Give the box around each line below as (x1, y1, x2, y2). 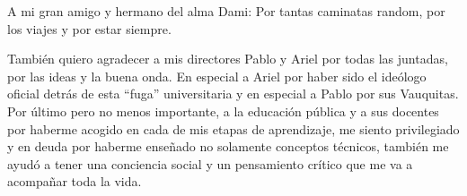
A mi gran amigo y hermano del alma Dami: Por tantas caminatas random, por (7, 2, 445, 20)
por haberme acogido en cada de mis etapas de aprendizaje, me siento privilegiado (7, 119, 460, 138)
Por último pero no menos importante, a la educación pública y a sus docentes (7, 101, 439, 120)
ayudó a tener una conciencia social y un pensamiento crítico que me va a (7, 154, 413, 173)
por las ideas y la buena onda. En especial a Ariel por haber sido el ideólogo (7, 66, 427, 85)
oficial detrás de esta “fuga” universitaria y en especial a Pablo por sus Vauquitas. (7, 84, 459, 103)
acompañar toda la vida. (7, 172, 142, 191)
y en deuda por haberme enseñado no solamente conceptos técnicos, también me (7, 137, 449, 156)
